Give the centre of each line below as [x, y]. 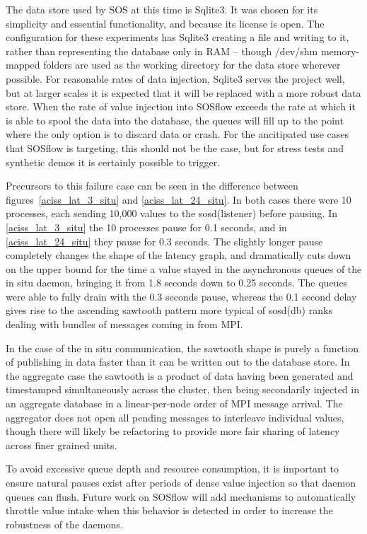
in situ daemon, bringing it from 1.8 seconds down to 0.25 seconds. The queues [177, 283]
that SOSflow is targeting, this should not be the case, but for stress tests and [175, 147]
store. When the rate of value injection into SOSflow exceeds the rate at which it [181, 106]
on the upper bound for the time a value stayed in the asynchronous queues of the [184, 268]
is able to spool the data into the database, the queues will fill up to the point [175, 120]
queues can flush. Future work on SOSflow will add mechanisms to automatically [181, 496]
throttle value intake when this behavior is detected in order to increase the [169, 510]
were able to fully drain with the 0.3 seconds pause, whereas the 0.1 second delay [181, 296]
